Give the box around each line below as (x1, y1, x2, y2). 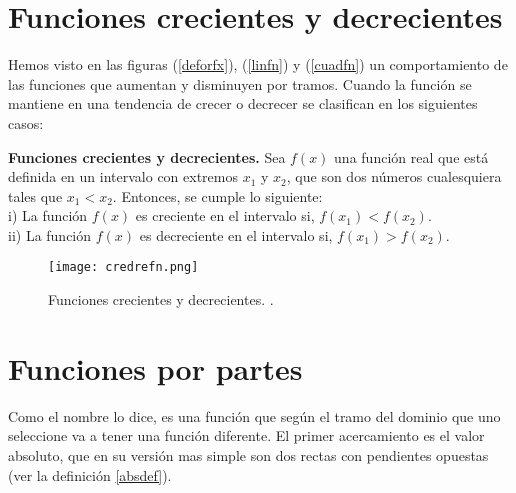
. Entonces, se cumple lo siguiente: (112, 185, 323, 206)
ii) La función (8, 224, 92, 245)
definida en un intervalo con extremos (8, 166, 238, 187)
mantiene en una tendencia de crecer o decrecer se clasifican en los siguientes (8, 93, 478, 114)
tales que (8, 185, 63, 206)
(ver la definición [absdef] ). (8, 464, 172, 485)
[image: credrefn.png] (48, 260, 199, 275)
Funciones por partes (8, 347, 303, 388)
